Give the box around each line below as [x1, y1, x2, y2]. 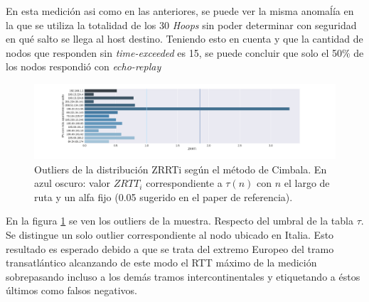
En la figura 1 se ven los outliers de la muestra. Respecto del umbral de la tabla [6, 213, 353, 228]
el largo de [284, 176, 330, 190]
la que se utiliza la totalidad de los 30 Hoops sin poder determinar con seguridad [6, 17, 357, 32]
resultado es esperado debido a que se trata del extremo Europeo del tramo [6, 241, 334, 256]
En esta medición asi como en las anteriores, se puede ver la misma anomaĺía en [6, 4, 354, 18]
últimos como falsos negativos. [6, 283, 138, 298]
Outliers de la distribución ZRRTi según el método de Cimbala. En [34, 161, 327, 176]
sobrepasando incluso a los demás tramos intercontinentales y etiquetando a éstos [6, 269, 360, 284]
